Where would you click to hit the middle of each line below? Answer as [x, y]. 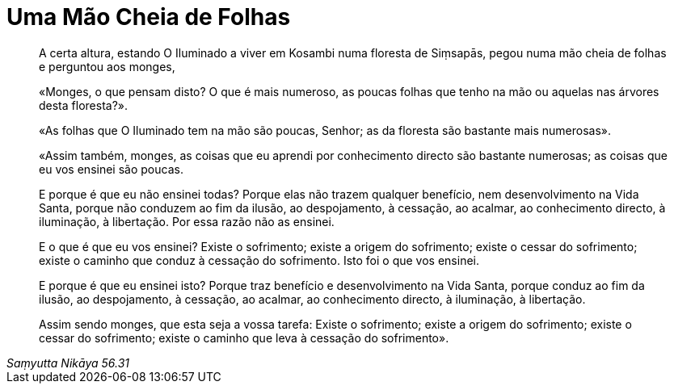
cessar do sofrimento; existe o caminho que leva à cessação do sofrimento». [244, 338]
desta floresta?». [83, 105]
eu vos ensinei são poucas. [111, 169]
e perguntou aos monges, [107, 66]
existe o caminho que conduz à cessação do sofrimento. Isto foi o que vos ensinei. [259, 260]
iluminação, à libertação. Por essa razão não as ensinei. [187, 221]
